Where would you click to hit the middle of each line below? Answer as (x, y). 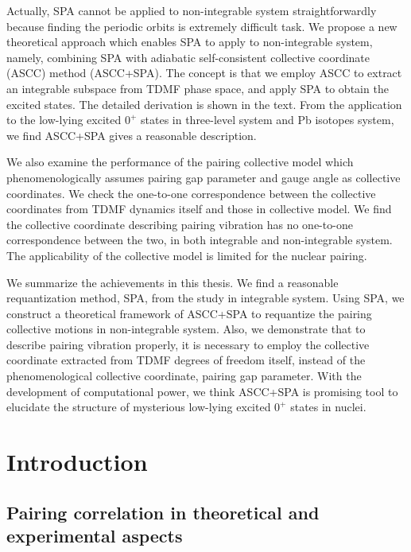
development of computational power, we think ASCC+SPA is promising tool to (202, 391)
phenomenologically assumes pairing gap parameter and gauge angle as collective (204, 177)
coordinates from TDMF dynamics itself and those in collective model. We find (199, 209)
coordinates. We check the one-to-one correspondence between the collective (191, 193)
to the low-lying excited (64, 120)
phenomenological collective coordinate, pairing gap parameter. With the (184, 376)
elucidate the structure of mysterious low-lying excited (139, 407)
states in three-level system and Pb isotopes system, (268, 120)
